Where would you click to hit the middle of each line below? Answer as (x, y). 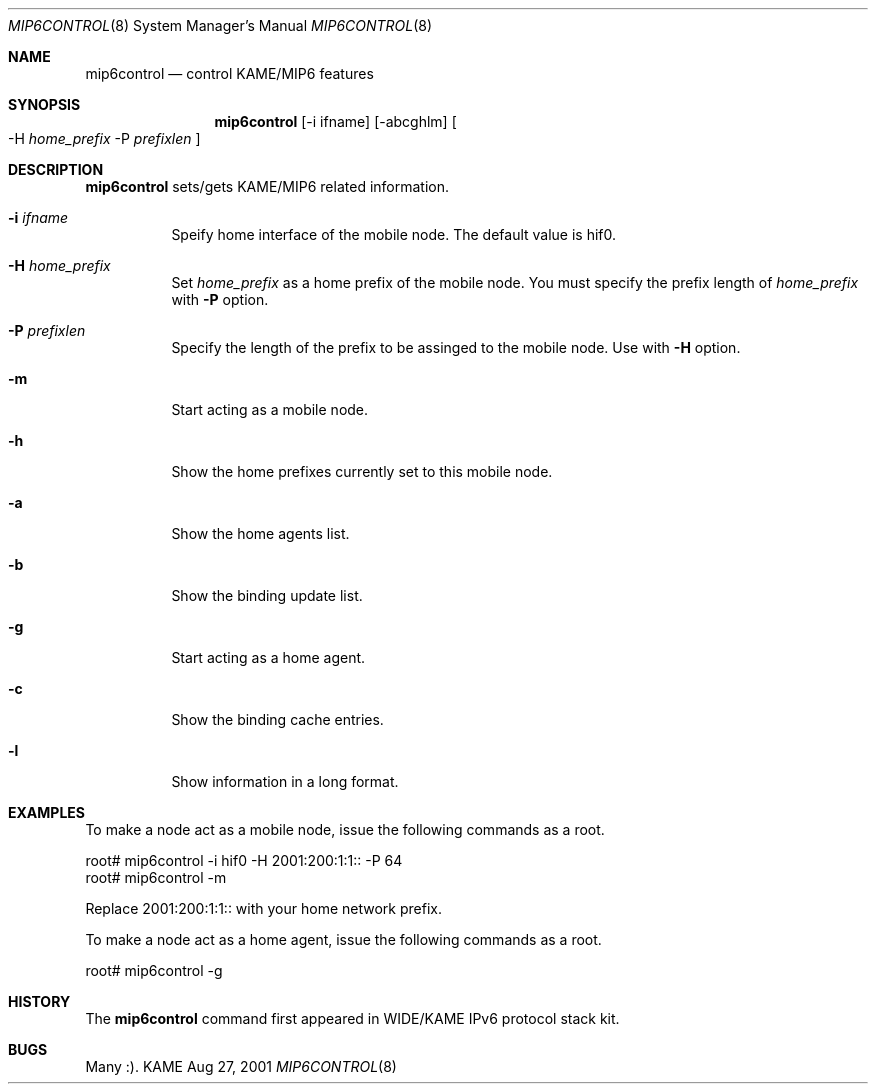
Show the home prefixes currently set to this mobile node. (362, 471)
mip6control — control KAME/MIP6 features (229, 73)
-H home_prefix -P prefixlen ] (104, 138)
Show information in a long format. (285, 781)
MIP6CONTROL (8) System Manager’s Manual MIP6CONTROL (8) (220, 25)
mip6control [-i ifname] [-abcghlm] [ (335, 121)
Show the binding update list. (267, 595)
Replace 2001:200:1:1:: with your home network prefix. (263, 908)
